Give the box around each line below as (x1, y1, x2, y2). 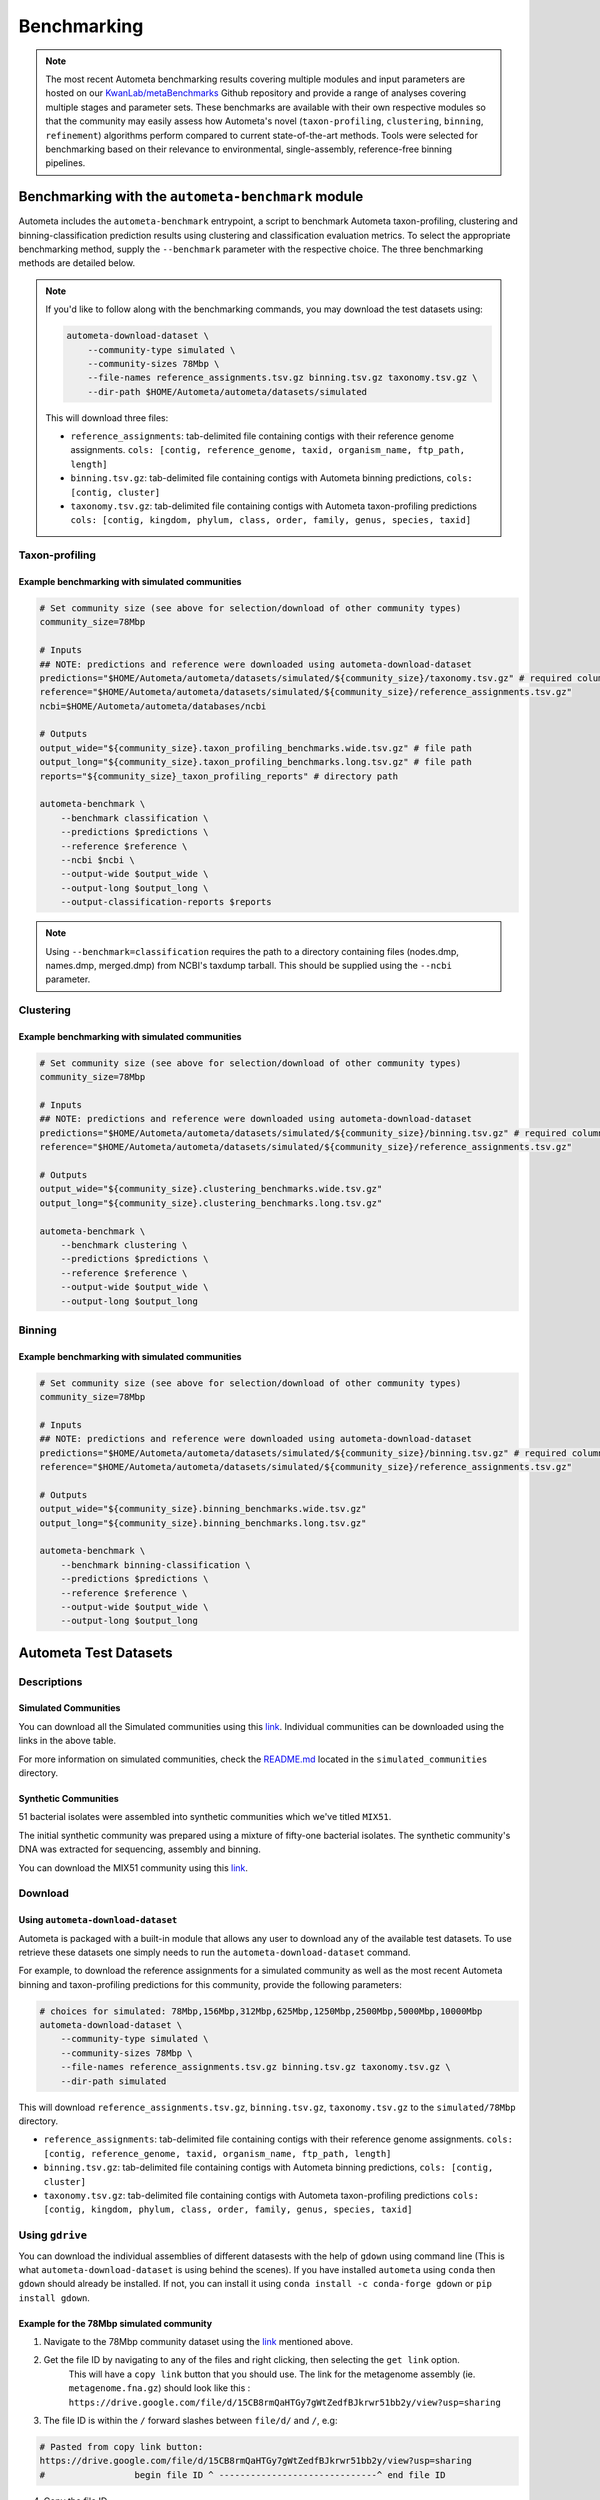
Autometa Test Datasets (18, 1644, 173, 1661)
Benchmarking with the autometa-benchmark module (18, 188, 364, 205)
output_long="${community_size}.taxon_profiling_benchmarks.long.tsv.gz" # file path (39, 756, 472, 768)
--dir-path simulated (60, 2075, 167, 2087)
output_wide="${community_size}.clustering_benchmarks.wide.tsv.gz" (39, 1183, 383, 1195)
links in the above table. (18, 1735, 117, 1747)
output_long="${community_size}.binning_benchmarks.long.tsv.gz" (39, 1517, 367, 1529)
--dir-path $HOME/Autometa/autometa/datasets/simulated (87, 386, 368, 397)
